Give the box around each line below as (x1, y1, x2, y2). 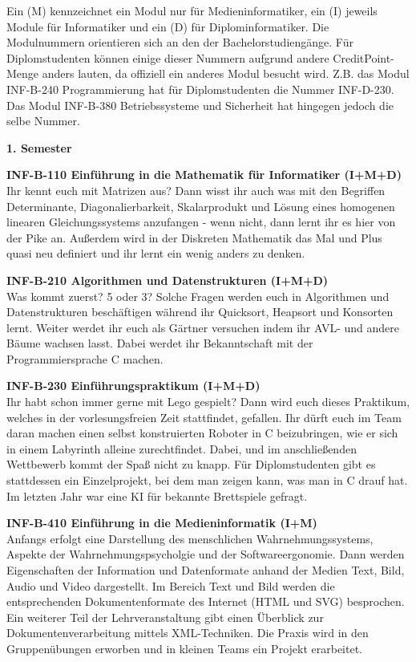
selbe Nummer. (6, 112, 80, 129)
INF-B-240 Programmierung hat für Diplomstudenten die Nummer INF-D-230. (6, 80, 394, 97)
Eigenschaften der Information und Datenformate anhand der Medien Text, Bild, (6, 562, 405, 578)
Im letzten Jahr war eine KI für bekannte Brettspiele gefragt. (6, 487, 308, 504)
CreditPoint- (333, 49, 394, 66)
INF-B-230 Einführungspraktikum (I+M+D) (6, 377, 261, 394)
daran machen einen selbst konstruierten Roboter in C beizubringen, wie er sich (6, 424, 398, 441)
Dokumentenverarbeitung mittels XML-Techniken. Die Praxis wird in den (6, 624, 369, 641)
